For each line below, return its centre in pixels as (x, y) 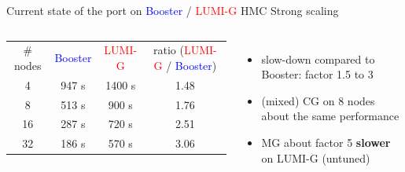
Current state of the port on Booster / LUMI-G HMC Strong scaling (173, 10)
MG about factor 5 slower (326, 142)
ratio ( (169, 50)
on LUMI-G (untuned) (316, 157)
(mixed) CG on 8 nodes (318, 100)
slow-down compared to (318, 59)
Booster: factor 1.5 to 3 (317, 74)
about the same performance (330, 116)
